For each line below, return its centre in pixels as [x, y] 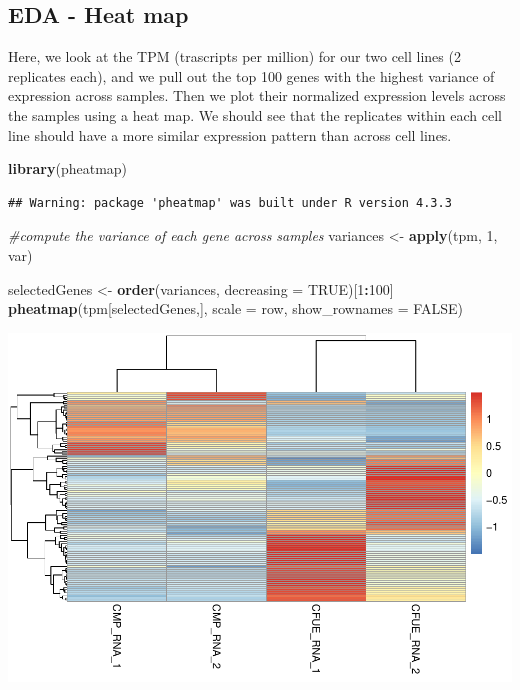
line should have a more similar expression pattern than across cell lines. [230, 134]
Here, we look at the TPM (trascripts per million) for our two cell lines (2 [234, 56]
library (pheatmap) [68, 168]
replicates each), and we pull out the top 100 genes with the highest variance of [251, 75]
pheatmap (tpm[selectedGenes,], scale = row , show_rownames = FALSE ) [235, 308]
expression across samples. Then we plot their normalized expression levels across [257, 95]
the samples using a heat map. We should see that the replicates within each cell [255, 114]
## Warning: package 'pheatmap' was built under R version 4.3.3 [230, 202]
